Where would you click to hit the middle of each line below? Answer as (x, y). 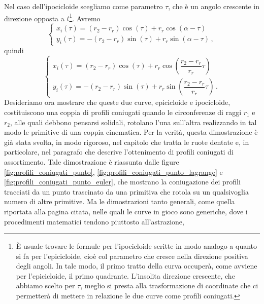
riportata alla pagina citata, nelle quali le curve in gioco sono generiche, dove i (126, 211)
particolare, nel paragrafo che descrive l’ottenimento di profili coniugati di (119, 152)
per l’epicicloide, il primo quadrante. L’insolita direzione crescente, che (125, 275)
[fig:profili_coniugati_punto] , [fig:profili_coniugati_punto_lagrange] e (113, 172)
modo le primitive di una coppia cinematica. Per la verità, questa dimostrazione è (131, 132)
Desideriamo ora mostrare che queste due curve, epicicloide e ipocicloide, (117, 102)
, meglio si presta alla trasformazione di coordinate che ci (169, 286)
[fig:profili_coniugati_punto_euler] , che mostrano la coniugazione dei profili (122, 182)
